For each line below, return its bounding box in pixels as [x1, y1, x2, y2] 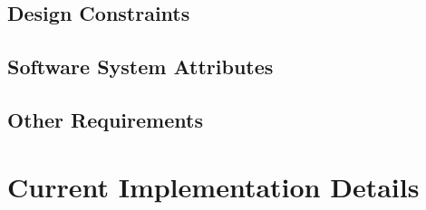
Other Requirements [7, 105, 203, 133]
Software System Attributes [7, 52, 274, 81]
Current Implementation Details [7, 167, 420, 205]
